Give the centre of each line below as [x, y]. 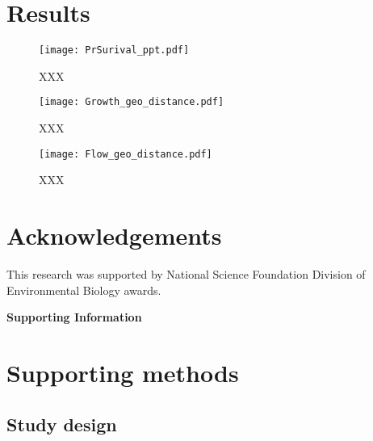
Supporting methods [123, 372]
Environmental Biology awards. [84, 290]
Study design [62, 424]
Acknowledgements [114, 235]
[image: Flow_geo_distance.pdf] [126, 154]
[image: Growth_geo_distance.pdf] [132, 102]
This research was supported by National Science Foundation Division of [186, 274]
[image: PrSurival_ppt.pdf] [114, 50]
